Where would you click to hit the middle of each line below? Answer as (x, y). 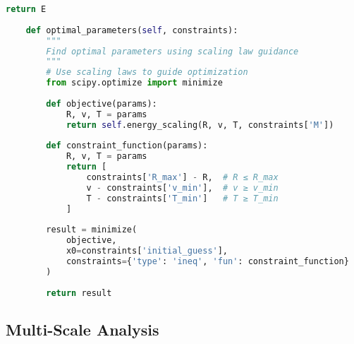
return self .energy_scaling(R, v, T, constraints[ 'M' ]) (200, 125)
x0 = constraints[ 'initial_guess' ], (147, 251)
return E (26, 9)
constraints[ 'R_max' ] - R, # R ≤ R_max (182, 177)
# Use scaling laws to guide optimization (147, 72)
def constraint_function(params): (127, 146)
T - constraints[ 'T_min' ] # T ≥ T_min (182, 198)
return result (79, 293)
